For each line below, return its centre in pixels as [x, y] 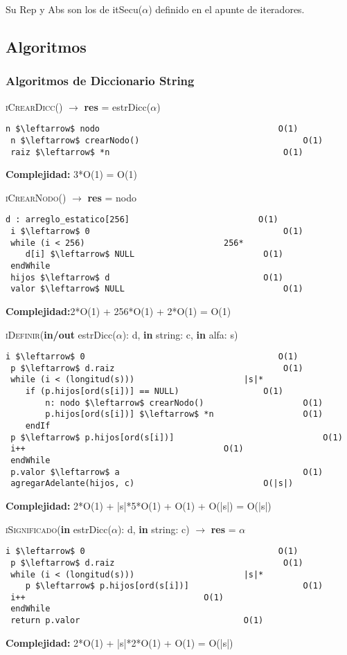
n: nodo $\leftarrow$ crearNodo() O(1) [184, 403]
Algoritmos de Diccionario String [100, 81]
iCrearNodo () [36, 197]
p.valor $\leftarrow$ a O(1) [167, 472]
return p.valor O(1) [137, 621]
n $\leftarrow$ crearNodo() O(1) [167, 140]
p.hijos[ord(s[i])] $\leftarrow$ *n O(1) [184, 414]
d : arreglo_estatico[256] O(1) [142, 220]
